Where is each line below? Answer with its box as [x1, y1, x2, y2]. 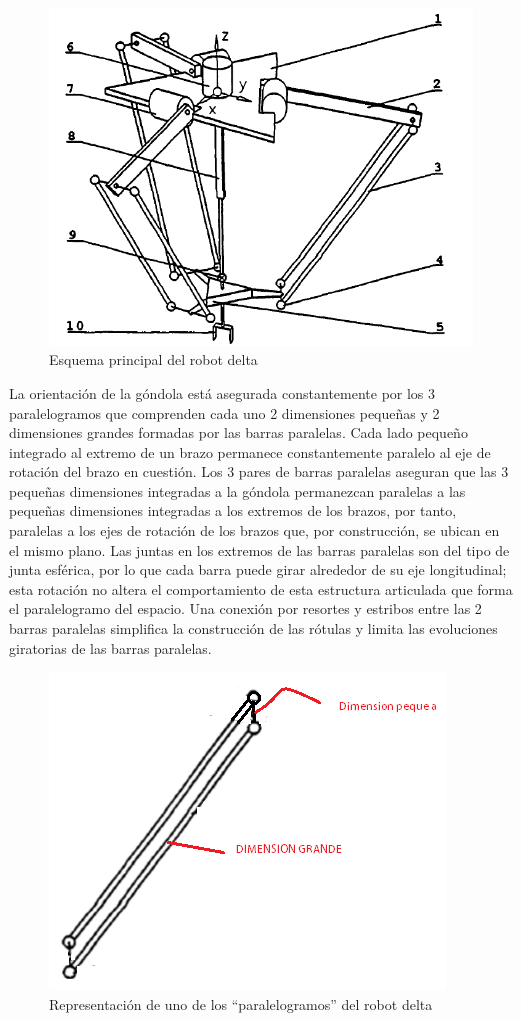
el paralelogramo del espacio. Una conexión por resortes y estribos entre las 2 [9, 598, 482, 619]
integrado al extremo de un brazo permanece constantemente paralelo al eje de [9, 441, 491, 462]
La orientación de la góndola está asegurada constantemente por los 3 [9, 382, 436, 403]
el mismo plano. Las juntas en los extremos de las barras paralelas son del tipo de [9, 539, 510, 560]
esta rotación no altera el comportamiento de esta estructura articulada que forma [9, 578, 513, 599]
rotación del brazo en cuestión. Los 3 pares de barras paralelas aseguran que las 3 [9, 461, 509, 482]
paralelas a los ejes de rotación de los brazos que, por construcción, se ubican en [9, 520, 500, 541]
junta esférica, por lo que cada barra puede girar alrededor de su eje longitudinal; [9, 559, 507, 580]
